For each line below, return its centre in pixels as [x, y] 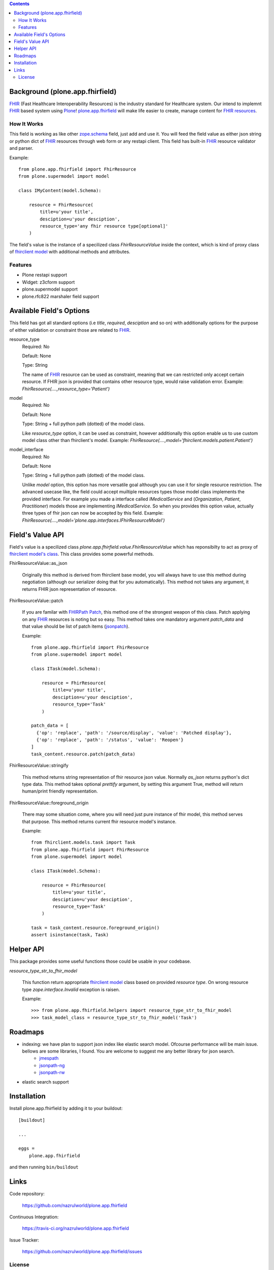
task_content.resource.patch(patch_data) [83, 754]
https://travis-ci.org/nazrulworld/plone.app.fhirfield [76, 1228]
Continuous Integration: [34, 1217]
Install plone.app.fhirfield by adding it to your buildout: [66, 1108]
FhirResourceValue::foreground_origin [49, 803]
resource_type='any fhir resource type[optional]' [104, 226]
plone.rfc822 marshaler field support [61, 296]
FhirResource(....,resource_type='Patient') [66, 389]
